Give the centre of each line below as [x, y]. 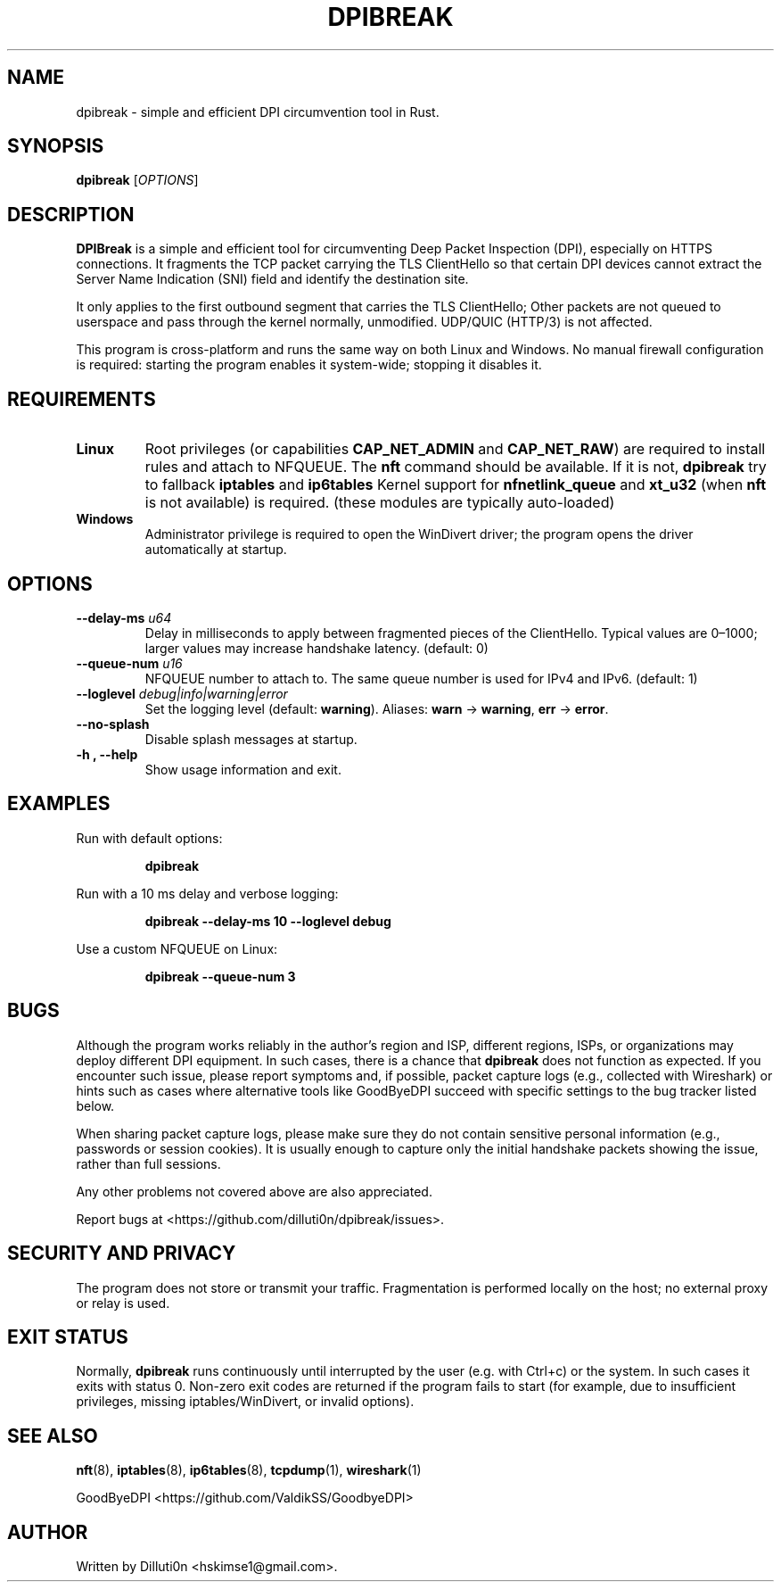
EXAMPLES [59, 804]
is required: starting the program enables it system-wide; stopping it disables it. [309, 365]
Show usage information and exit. [243, 769]
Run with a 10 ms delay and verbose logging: [207, 893]
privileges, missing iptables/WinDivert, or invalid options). [245, 1402]
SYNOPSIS [56, 146]
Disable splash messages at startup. [251, 739]
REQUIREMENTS [82, 399]
